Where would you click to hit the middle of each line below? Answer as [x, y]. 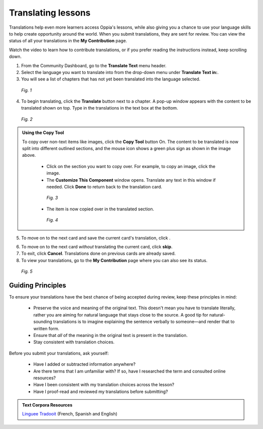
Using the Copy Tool [43, 133]
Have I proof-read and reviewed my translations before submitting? [101, 392]
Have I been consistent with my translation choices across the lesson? [104, 385]
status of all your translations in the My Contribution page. [68, 41]
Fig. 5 [27, 271]
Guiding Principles [38, 285]
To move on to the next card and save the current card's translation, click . [96, 238]
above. [29, 155]
